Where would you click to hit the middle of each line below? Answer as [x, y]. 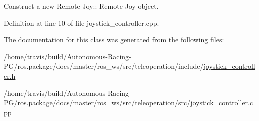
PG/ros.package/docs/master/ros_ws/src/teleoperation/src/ [97, 103]
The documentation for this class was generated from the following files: [114, 40]
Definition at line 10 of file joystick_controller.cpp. [82, 23]
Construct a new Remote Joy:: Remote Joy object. [81, 6]
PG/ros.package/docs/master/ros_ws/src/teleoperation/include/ [104, 66]
